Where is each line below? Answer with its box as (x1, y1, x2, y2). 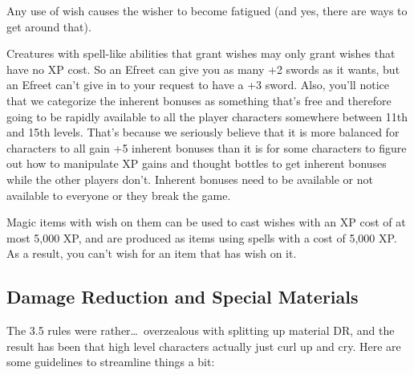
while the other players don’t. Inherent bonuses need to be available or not (6, 170, 373, 187)
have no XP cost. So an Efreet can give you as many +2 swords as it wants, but (6, 60, 400, 77)
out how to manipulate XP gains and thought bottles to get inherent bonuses (6, 155, 387, 172)
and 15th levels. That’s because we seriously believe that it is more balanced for (6, 124, 400, 141)
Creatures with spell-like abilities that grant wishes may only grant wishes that (6, 45, 396, 62)
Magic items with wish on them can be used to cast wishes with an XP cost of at (6, 214, 406, 230)
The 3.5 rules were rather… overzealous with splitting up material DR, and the (6, 322, 395, 339)
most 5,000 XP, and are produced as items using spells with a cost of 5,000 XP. (6, 229, 397, 246)
